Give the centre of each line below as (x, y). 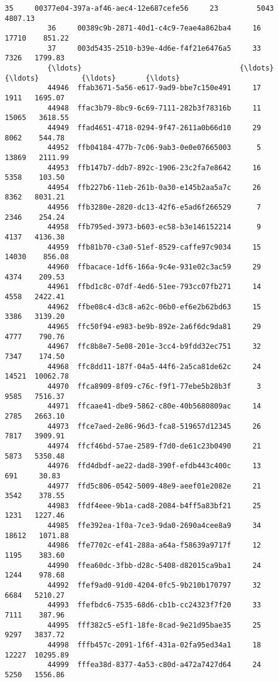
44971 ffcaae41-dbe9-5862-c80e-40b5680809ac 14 (154, 406)
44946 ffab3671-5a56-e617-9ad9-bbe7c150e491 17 (154, 88)
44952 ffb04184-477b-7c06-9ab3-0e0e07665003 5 (154, 148)
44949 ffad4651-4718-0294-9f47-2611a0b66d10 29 (154, 128)
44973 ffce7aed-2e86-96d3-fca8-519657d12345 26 (154, 426)
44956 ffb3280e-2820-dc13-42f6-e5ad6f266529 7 (154, 208)
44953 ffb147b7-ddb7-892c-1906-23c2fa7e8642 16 (154, 168)
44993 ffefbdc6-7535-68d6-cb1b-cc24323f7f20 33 (154, 605)
